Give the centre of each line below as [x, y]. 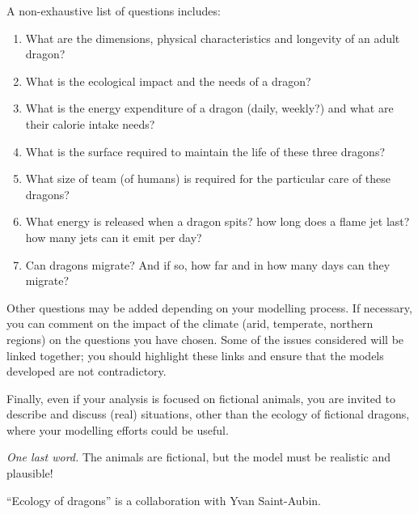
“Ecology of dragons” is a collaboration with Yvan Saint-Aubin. [164, 500]
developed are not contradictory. [87, 371]
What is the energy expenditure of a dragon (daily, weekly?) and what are [209, 108]
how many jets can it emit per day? [114, 237]
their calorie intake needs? [90, 123]
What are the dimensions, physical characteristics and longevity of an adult [213, 38]
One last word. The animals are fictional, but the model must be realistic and [198, 457]
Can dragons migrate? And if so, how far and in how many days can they [208, 264]
